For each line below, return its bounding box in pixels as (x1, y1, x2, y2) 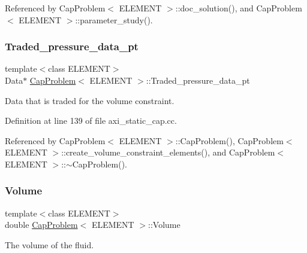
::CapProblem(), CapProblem (175, 134, 284, 147)
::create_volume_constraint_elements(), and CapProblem (61, 146, 275, 158)
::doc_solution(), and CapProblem (175, 2, 302, 14)
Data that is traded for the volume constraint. (5, 94, 174, 106)
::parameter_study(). (75, 13, 153, 26)
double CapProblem (5, 218, 78, 231)
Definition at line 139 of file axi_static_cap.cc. (5, 114, 177, 127)
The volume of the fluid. (5, 238, 94, 251)
